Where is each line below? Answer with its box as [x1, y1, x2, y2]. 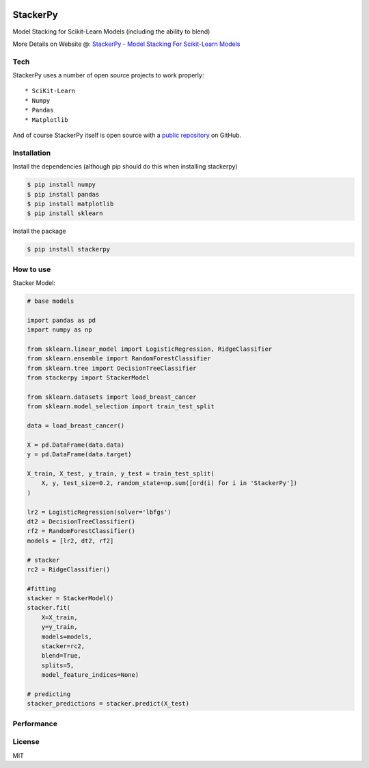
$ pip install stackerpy [27, 245, 111, 253]
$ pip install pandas [27, 190, 100, 198]
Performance [12, 719, 58, 728]
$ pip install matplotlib [27, 199, 114, 208]
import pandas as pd [27, 316, 96, 324]
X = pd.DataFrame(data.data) [27, 441, 125, 449]
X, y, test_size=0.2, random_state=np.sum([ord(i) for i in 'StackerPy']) [41, 480, 297, 487]
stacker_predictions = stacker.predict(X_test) [27, 699, 189, 708]
